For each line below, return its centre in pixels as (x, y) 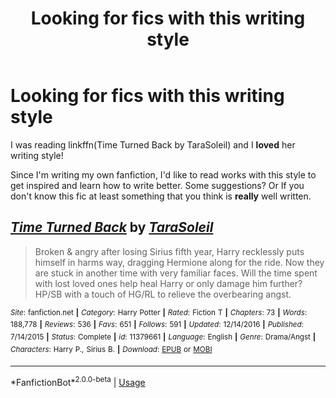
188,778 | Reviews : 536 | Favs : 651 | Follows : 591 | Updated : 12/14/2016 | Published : (157, 325)
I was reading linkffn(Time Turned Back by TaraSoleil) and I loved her (153, 144)
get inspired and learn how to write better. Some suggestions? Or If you (157, 185)
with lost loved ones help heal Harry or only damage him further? (168, 283)
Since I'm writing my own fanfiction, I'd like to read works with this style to (163, 174)
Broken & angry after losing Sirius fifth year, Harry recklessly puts (169, 251)
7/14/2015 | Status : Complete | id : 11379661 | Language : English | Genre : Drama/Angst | (163, 337)
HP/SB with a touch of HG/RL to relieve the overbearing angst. (163, 294)
